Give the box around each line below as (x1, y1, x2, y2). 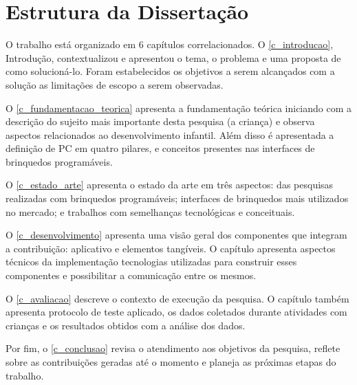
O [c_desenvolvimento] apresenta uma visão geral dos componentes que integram (6, 228, 347, 242)
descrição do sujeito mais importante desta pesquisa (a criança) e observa (6, 114, 315, 129)
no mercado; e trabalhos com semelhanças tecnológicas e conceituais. (6, 204, 295, 219)
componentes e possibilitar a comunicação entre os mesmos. (6, 268, 257, 283)
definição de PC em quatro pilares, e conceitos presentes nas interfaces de (6, 141, 315, 155)
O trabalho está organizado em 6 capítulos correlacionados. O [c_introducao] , (6, 37, 334, 52)
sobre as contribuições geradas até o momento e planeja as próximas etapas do (6, 355, 336, 368)
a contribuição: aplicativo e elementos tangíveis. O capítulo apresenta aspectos (6, 241, 336, 255)
